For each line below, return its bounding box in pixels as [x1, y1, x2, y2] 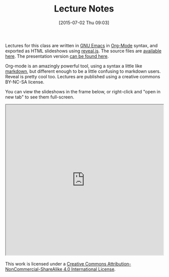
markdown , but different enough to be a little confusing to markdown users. [5, 68, 161, 74]
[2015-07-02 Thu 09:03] [58, 20, 109, 26]
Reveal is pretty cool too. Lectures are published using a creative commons [5, 73, 160, 79]
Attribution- [107, 260, 131, 266]
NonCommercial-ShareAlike [5, 266, 62, 272]
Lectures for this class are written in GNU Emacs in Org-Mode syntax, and [5, 42, 158, 48]
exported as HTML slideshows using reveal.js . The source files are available [5, 48, 161, 54]
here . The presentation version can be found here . [5, 53, 109, 59]
